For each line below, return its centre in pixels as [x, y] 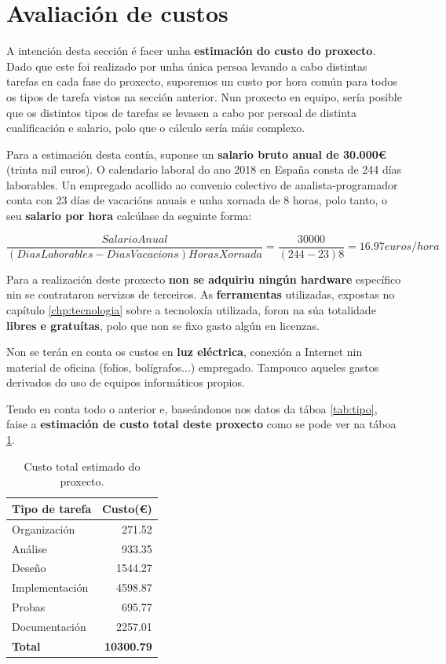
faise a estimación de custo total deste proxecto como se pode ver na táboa [201, 424]
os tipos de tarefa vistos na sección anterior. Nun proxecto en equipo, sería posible [204, 96]
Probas [29, 607]
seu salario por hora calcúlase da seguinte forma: [129, 216]
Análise [29, 548]
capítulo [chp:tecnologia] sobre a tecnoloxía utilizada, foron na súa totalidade [191, 309]
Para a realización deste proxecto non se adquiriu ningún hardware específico [204, 279]
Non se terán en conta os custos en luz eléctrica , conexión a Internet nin [185, 352]
